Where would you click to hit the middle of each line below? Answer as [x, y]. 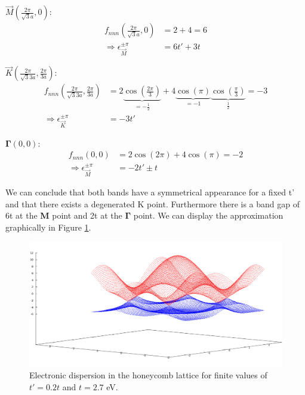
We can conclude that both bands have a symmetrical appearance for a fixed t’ [150, 192]
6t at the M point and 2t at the [64, 215]
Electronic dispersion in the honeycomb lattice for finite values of [148, 375]
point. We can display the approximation [208, 215]
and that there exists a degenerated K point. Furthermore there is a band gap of [153, 203]
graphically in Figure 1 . [48, 227]
